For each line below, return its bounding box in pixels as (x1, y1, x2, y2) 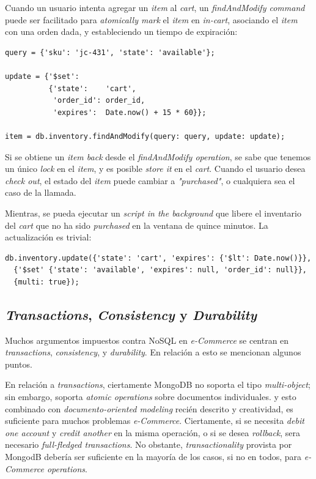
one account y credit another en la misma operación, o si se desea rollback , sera (5, 426, 301, 439)
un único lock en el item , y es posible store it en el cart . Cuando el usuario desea (5, 162, 306, 175)
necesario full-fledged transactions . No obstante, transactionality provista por (5, 438, 292, 451)
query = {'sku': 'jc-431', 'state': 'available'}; (5, 48, 215, 57)
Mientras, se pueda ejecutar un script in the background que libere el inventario (5, 206, 301, 219)
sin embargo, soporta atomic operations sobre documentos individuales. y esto (5, 390, 296, 403)
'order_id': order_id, (53, 96, 145, 105)
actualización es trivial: (5, 231, 92, 243)
